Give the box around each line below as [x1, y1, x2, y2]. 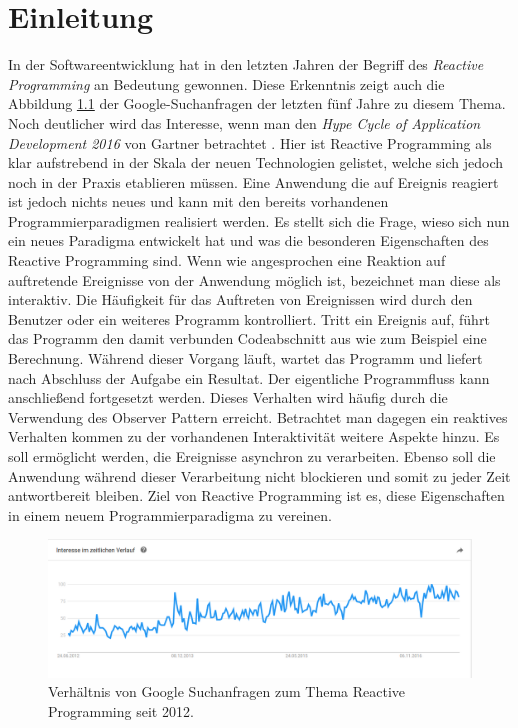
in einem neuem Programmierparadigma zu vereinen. [8, 504, 332, 525]
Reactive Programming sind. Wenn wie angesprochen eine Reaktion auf [8, 250, 446, 271]
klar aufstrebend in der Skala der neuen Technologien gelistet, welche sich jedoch [8, 152, 504, 173]
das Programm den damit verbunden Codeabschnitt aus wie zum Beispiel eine [8, 328, 487, 349]
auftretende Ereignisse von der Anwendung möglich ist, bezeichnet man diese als [8, 269, 501, 290]
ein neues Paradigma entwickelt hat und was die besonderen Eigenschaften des [8, 230, 489, 251]
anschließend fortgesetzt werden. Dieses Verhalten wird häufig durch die [8, 387, 448, 408]
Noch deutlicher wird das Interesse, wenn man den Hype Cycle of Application [8, 112, 481, 133]
